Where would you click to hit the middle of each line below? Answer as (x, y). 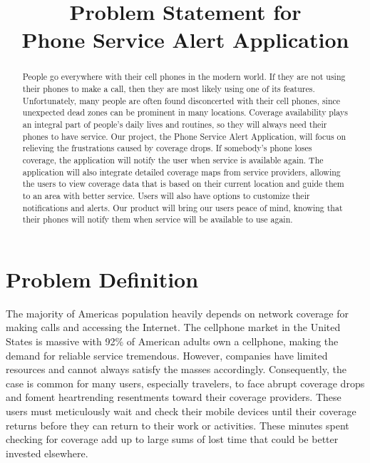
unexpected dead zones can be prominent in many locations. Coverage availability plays (185, 112)
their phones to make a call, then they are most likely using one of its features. (169, 89)
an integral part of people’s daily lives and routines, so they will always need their (175, 124)
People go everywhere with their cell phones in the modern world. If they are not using (184, 77)
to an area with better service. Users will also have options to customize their (166, 195)
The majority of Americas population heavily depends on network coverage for (178, 313)
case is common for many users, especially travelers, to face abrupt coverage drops (185, 383)
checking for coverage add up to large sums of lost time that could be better (172, 439)
